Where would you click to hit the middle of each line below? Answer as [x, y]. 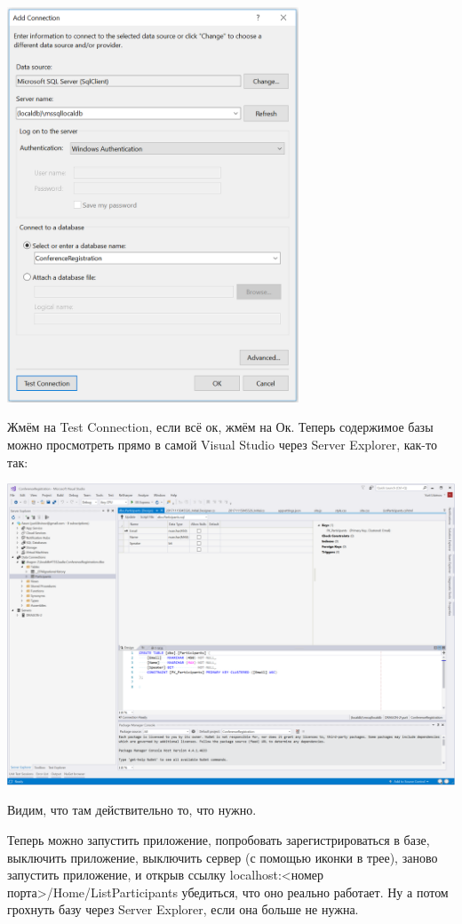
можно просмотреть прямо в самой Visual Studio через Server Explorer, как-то [222, 445]
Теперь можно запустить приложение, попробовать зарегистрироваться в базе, [219, 840]
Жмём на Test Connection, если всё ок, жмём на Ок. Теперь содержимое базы [220, 427]
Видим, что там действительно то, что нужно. [132, 810]
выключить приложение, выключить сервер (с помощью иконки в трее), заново [223, 857]
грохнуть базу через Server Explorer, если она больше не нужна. [183, 909]
